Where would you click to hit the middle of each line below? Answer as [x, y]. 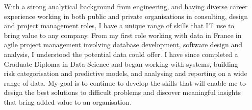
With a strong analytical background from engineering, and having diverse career [126, 6]
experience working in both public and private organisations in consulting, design [126, 16]
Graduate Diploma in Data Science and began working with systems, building [121, 64]
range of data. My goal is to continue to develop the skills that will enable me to [125, 82]
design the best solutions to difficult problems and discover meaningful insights [122, 92]
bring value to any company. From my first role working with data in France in [123, 35]
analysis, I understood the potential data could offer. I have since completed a [121, 54]
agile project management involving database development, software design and [123, 45]
